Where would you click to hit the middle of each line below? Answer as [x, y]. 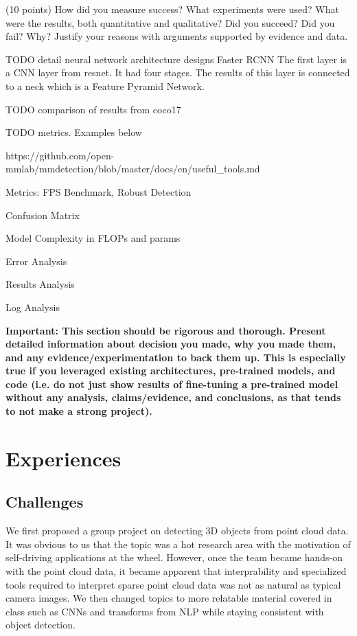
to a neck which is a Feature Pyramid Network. [105, 86]
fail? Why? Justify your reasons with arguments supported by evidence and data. [177, 36]
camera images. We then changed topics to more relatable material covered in [169, 598]
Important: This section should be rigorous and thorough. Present [166, 330]
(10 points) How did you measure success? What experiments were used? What [172, 9]
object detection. [41, 625]
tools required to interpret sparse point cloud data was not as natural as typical [173, 584]
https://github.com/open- [60, 155]
